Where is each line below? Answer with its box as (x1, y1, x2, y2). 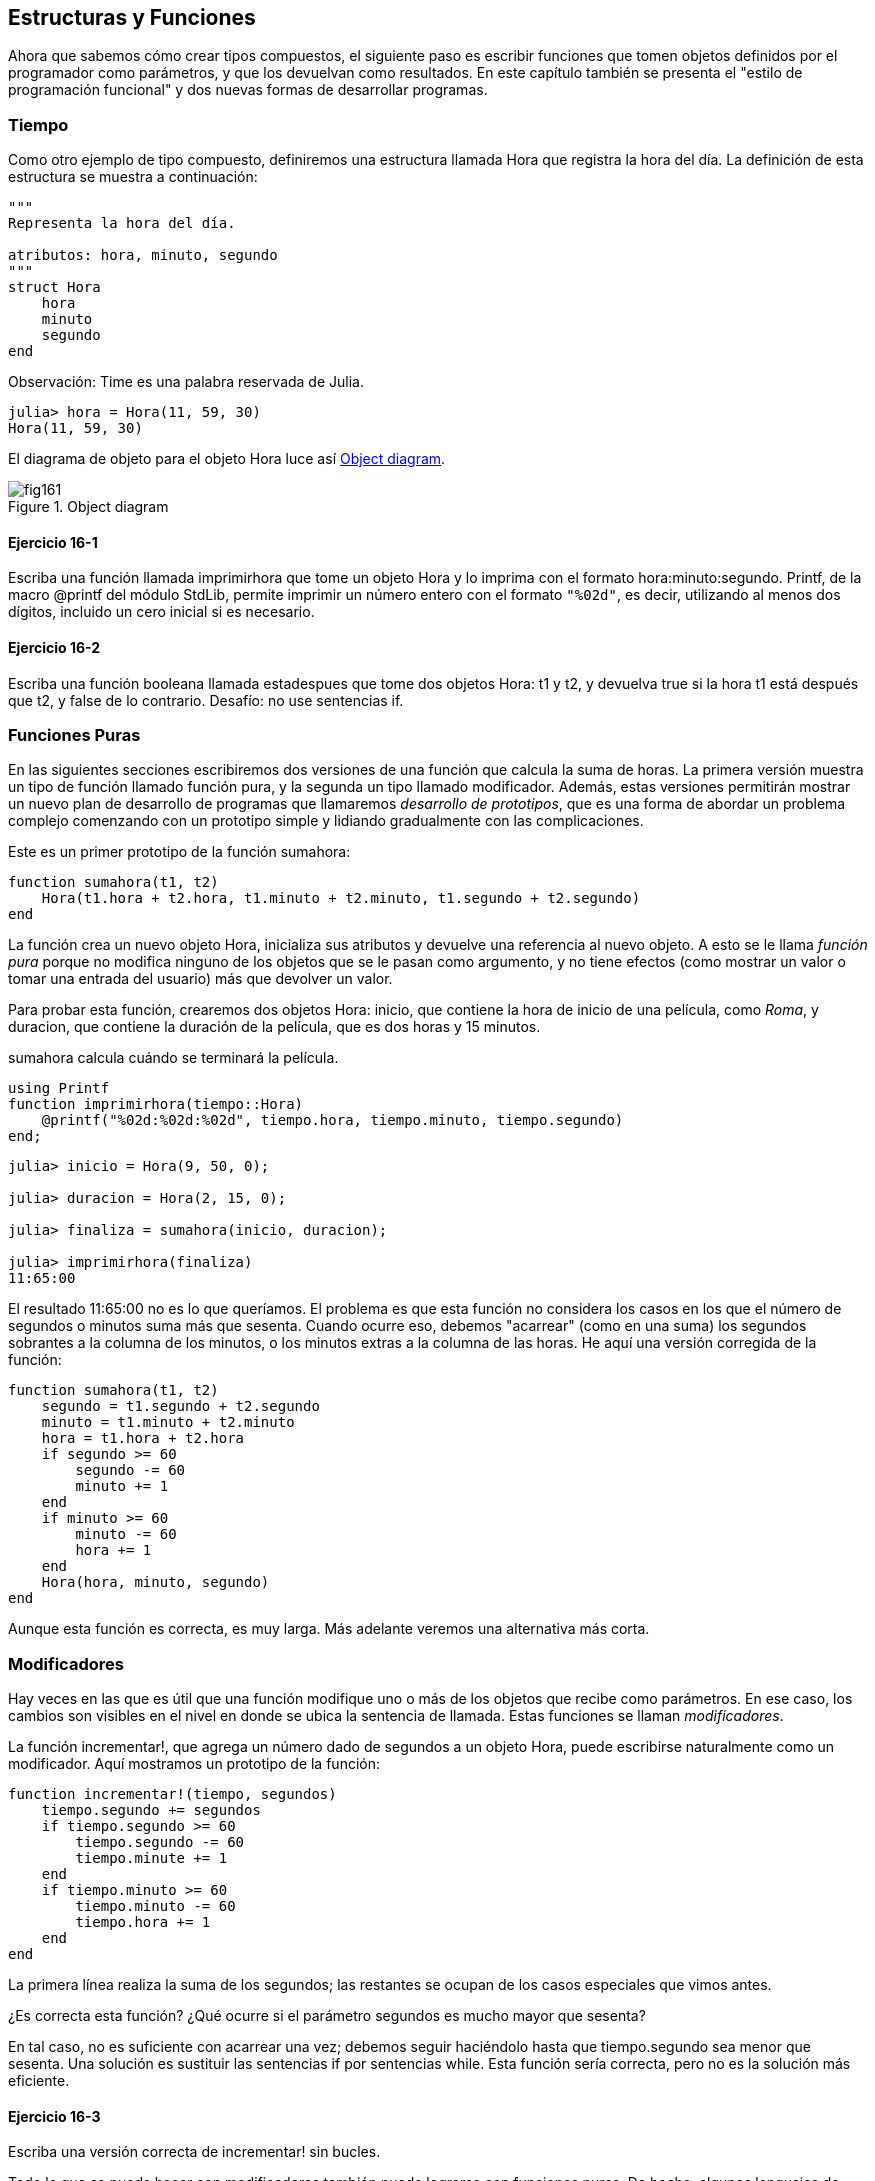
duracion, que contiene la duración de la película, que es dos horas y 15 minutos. (8, 1018, 541, 1036)
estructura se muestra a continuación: (8, 168, 258, 186)
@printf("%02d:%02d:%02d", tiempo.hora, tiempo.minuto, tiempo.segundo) (41, 1112, 624, 1129)
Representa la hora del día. (8, 215, 236, 232)
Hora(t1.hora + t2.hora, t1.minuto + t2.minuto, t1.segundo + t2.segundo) (41, 890, 641, 907)
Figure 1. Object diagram (8, 498, 169, 516)
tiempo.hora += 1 (75, 1914, 211, 1931)
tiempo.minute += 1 (75, 1850, 228, 1867)
